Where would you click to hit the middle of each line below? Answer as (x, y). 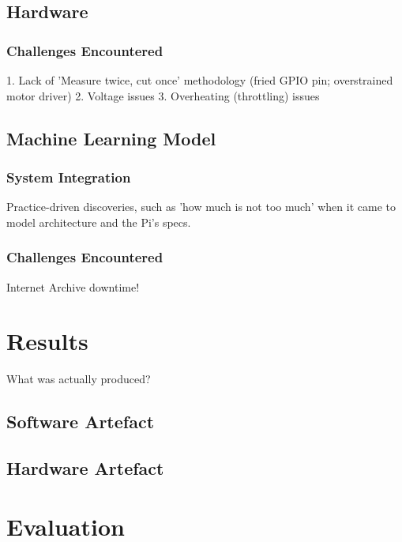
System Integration (69, 177)
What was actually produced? (79, 379)
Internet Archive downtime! (73, 286)
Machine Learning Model (111, 138)
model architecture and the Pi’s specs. (99, 222)
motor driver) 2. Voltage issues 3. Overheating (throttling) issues (163, 95)
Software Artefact (81, 422)
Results (47, 341)
